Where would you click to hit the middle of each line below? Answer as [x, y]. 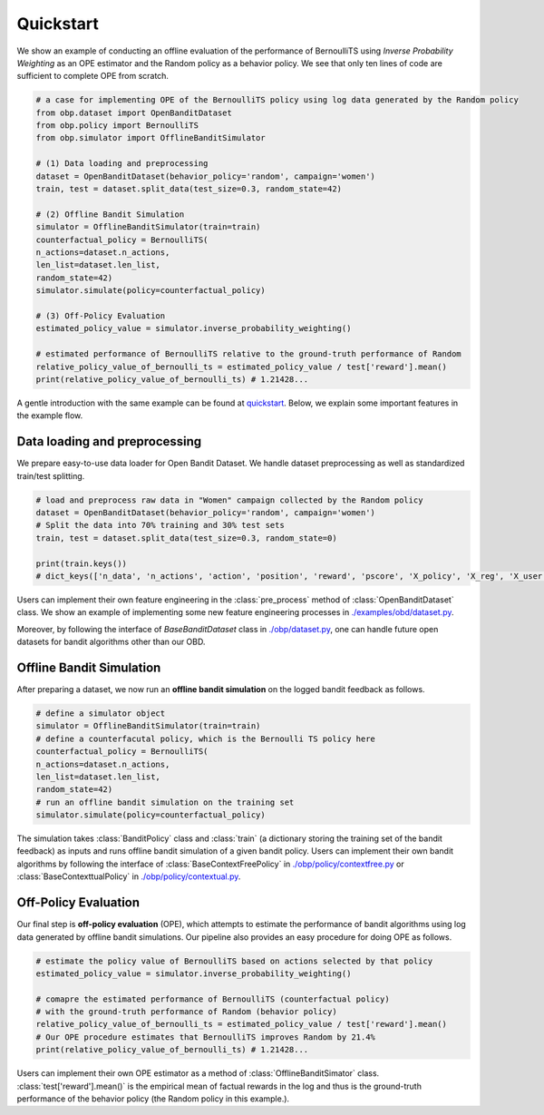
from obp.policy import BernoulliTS [117, 126]
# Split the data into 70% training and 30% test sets [160, 525]
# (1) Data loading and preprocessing [122, 164]
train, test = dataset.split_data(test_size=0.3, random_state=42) [189, 189]
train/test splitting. [51, 475]
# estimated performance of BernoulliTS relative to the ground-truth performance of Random [248, 354]
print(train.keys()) [81, 563]
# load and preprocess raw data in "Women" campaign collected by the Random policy [229, 500]
